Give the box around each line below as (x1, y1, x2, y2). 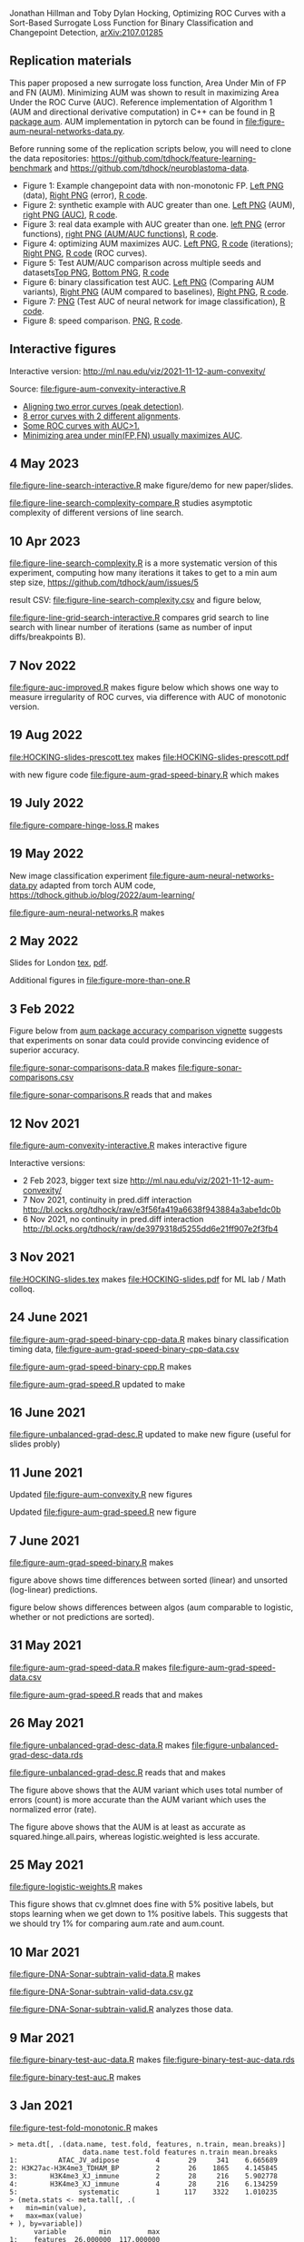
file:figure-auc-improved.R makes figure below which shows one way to (9, 682, 279, 693)
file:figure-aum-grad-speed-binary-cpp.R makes (9, 1361, 192, 1372)
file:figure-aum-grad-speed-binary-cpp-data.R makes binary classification (9, 1334, 289, 1345)
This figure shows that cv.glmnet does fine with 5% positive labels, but (9, 1899, 274, 1910)
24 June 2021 (9, 1309, 88, 1325)
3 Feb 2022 (9, 1001, 75, 1016)
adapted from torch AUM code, (39, 880, 156, 891)
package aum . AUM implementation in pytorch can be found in (9, 115, 243, 126)
